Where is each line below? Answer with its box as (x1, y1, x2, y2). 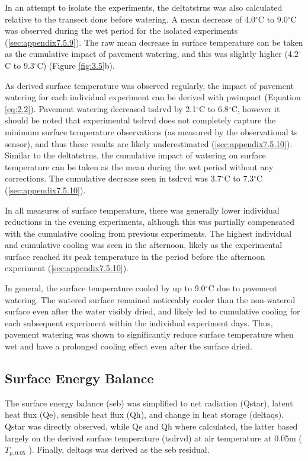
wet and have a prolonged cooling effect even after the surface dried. (5, 340, 252, 352)
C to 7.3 (224, 172, 254, 185)
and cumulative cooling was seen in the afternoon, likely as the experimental (5, 239, 283, 251)
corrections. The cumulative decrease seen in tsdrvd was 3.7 (5, 172, 222, 185)
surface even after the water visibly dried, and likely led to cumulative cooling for (5, 305, 300, 317)
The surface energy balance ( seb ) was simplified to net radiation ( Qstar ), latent (5, 396, 293, 409)
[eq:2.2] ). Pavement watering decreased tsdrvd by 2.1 (5, 102, 197, 115)
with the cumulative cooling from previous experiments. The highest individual (5, 227, 292, 239)
